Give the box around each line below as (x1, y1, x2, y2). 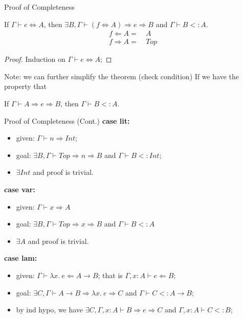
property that (4, 81, 47, 92)
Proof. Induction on (4, 54, 65, 64)
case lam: (4, 253, 37, 263)
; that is (98, 269, 123, 280)
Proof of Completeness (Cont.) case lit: (4, 115, 130, 126)
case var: (4, 184, 35, 194)
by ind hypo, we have (16, 304, 83, 315)
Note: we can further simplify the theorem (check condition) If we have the (4, 71, 239, 81)
